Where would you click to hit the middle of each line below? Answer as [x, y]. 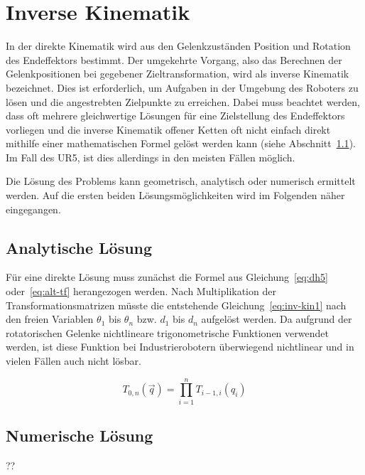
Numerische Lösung [80, 436]
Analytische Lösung [79, 247]
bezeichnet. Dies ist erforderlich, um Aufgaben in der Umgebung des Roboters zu [182, 87]
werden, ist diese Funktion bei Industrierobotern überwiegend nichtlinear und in [180, 347]
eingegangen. [33, 209]
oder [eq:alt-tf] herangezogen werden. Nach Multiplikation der [141, 291]
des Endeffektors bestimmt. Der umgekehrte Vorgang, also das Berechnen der [174, 59]
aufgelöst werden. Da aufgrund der [277, 319]
